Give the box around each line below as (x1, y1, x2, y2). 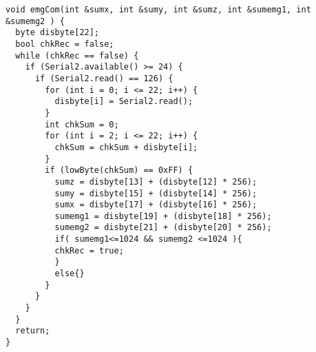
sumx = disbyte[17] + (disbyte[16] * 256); (54, 200, 257, 210)
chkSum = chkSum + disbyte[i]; (54, 142, 198, 152)
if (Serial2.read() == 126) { (34, 73, 173, 83)
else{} (54, 269, 85, 279)
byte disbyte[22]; (15, 28, 100, 38)
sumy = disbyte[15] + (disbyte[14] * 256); (54, 188, 257, 198)
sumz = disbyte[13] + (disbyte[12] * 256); (54, 176, 257, 187)
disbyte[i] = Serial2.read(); (54, 96, 193, 107)
